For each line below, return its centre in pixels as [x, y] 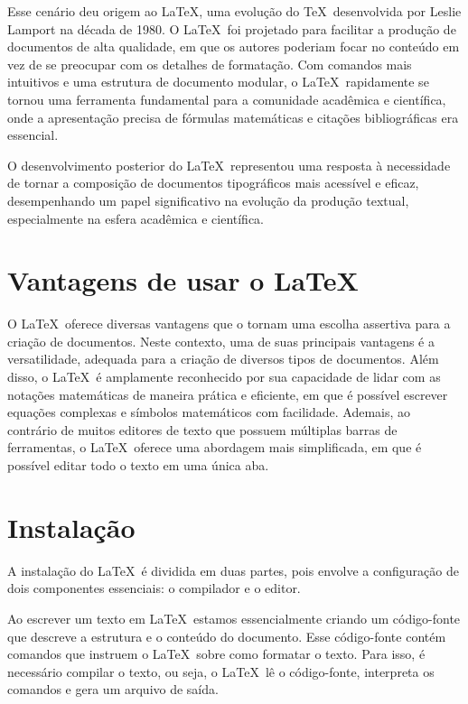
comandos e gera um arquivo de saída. [113, 689]
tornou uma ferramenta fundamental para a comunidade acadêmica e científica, [227, 99]
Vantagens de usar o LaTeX [183, 280]
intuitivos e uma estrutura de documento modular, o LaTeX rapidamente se [218, 82]
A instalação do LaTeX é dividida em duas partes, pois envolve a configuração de [233, 570]
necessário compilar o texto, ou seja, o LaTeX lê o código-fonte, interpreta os [221, 671]
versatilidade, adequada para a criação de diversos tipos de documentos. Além [223, 359]
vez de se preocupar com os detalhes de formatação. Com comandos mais [210, 64]
